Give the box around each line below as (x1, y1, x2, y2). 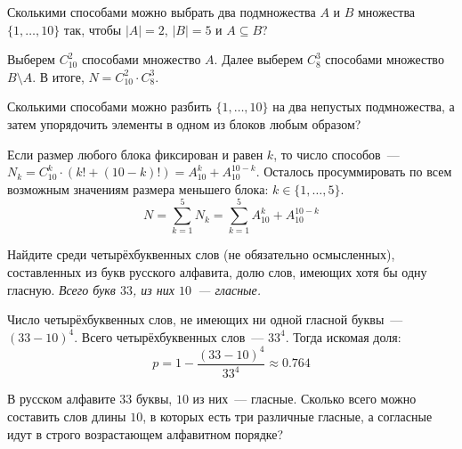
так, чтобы (63, 20, 122, 38)
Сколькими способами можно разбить (7, 97, 212, 116)
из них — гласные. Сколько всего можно (192, 389, 417, 408)
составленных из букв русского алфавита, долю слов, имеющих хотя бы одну (7, 263, 427, 282)
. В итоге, (32, 67, 85, 86)
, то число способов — (273, 144, 400, 163)
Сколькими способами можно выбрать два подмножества (7, 3, 316, 20)
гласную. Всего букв (7, 280, 116, 298)
